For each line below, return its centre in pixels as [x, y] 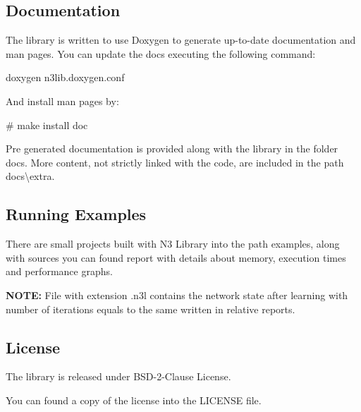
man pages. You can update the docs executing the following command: [161, 53]
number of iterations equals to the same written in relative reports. [151, 309]
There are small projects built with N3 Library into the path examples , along [173, 244]
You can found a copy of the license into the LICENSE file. [134, 400]
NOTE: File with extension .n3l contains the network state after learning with [177, 295]
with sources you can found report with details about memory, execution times [176, 257]
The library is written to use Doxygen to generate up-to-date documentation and [181, 40]
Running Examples [76, 214]
